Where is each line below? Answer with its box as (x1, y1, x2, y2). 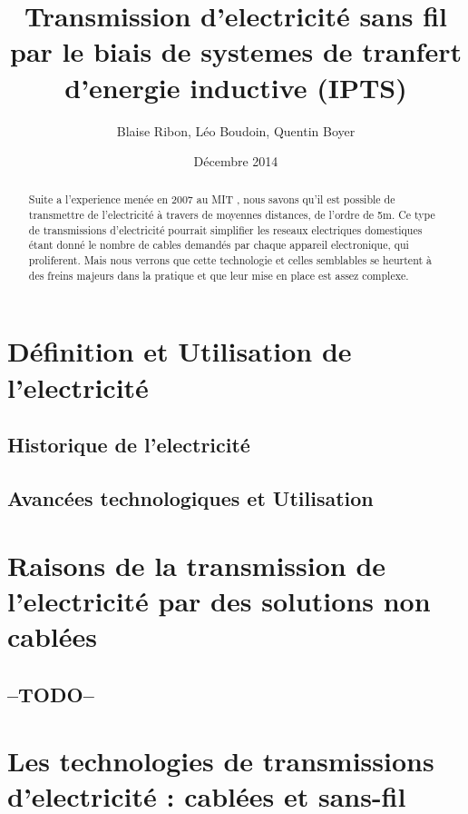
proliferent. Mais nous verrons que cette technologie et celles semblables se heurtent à (28, 253, 432, 268)
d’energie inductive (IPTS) (64, 68, 407, 105)
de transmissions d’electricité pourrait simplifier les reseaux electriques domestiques (28, 222, 423, 237)
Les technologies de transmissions (7, 742, 434, 779)
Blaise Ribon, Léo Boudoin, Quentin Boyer (116, 121, 356, 140)
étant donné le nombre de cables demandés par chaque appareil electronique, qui (28, 237, 409, 253)
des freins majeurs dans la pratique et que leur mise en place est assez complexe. (28, 267, 409, 283)
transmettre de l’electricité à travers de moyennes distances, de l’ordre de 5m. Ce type (28, 207, 435, 223)
